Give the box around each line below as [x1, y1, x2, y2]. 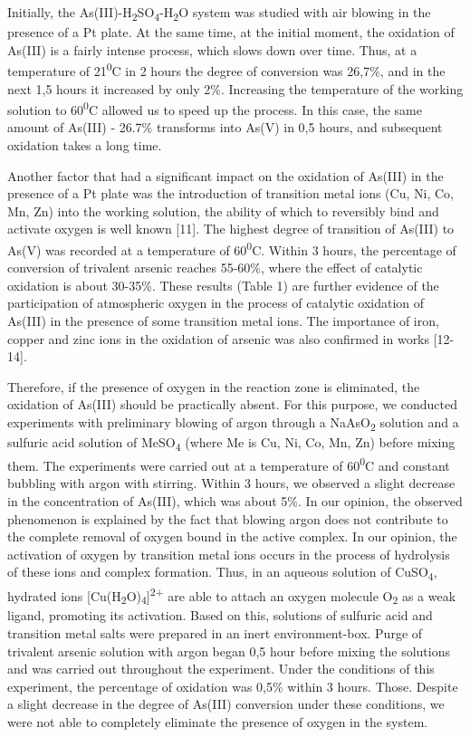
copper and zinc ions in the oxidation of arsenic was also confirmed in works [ [7, 329, 437, 348]
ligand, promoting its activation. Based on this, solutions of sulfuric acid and [7, 606, 433, 625]
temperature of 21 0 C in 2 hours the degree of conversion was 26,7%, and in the [7, 59, 446, 80]
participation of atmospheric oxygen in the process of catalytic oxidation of [7, 293, 425, 312]
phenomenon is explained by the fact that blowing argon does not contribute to [7, 509, 448, 528]
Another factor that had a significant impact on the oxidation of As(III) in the [7, 166, 444, 185]
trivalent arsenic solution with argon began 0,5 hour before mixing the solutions [7, 641, 450, 660]
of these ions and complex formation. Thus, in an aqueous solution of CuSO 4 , [7, 562, 437, 584]
